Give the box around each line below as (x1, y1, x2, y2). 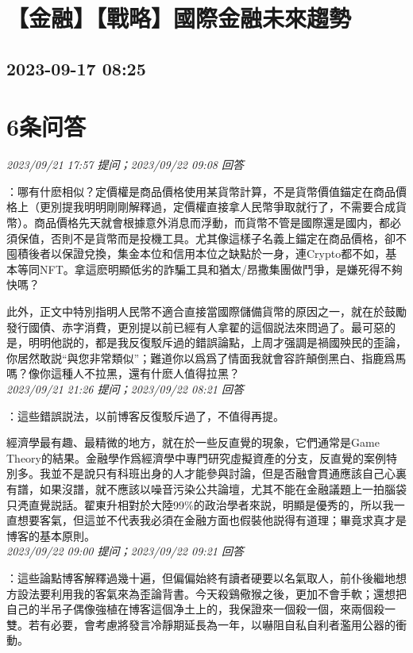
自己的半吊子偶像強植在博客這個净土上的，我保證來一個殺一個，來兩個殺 (6, 601, 384, 617)
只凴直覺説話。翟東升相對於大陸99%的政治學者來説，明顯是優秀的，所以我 (6, 496, 394, 513)
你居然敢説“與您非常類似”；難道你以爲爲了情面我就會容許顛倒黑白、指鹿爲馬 (6, 349, 407, 366)
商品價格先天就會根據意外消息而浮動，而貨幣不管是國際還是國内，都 (33, 214, 390, 231)
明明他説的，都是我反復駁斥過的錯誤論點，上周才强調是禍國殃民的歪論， (28, 334, 407, 351)
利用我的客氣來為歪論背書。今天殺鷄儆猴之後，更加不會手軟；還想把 (50, 585, 407, 601)
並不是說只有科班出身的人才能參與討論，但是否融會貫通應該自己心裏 (50, 465, 407, 482)
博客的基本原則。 (6, 527, 95, 544)
